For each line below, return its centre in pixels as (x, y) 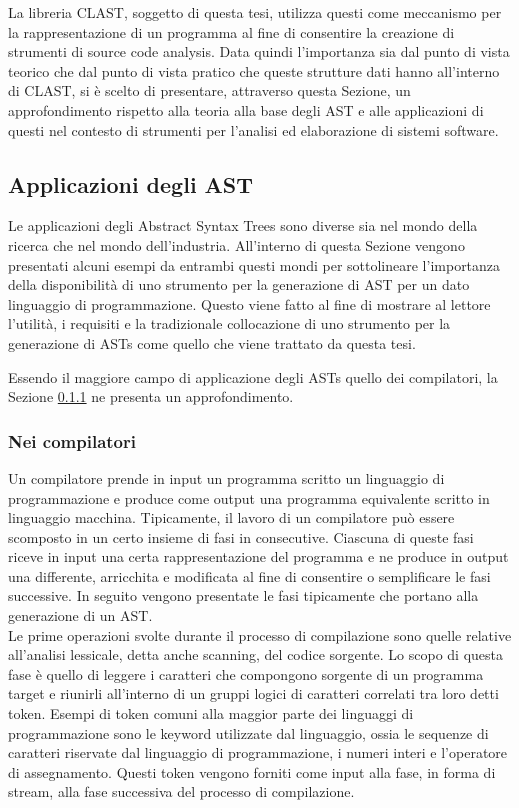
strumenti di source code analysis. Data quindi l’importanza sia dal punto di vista (259, 51)
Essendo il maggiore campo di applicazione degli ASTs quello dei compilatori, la (253, 376)
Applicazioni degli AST (131, 183)
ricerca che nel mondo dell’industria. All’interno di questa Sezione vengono (236, 244)
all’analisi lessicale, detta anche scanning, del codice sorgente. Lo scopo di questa (256, 654)
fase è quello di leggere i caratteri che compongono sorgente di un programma (246, 673)
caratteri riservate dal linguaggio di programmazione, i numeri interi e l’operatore (258, 752)
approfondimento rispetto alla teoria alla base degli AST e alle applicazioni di (246, 109)
